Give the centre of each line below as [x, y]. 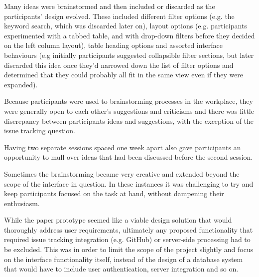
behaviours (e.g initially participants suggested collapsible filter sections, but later [129, 55]
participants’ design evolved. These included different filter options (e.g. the [119, 16]
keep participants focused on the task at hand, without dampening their [114, 193]
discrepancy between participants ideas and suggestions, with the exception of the [129, 121]
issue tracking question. [40, 131]
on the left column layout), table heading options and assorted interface [113, 45]
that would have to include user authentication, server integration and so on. [121, 269]
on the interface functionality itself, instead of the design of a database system [124, 259]
